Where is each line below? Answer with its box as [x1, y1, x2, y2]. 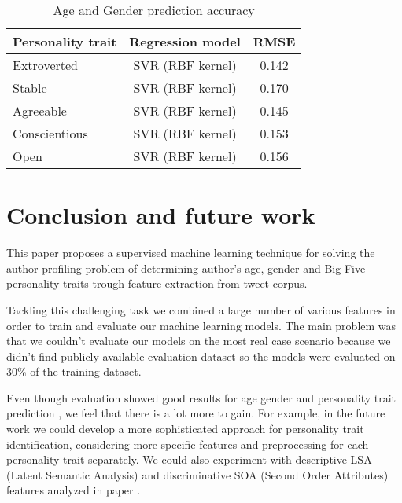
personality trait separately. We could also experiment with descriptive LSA [6, 451, 372, 468]
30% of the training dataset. [6, 363, 142, 380]
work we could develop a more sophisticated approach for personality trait [6, 420, 364, 437]
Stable [13, 79, 47, 97]
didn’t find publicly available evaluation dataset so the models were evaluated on [6, 347, 396, 364]
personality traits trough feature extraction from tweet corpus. [6, 275, 308, 292]
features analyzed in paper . [6, 482, 141, 498]
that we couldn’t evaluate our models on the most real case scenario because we [6, 332, 391, 349]
